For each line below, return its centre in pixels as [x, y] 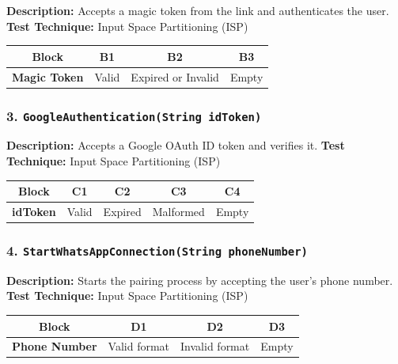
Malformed [178, 211]
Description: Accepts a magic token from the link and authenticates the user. [198, 10]
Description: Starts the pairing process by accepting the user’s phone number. [200, 280]
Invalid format [215, 346]
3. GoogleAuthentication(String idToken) [134, 115]
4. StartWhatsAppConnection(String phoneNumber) [157, 250]
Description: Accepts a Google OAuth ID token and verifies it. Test [176, 145]
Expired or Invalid [175, 76]
